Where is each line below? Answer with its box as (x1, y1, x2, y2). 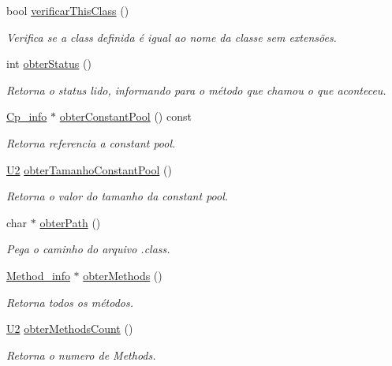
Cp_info (6, 108, 47, 125)
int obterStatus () (6, 55, 91, 72)
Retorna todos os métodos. (6, 293, 134, 310)
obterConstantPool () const (59, 108, 192, 125)
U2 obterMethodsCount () (6, 320, 133, 337)
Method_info (6, 267, 70, 283)
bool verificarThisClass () (6, 2, 129, 18)
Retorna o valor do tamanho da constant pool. (6, 188, 229, 204)
